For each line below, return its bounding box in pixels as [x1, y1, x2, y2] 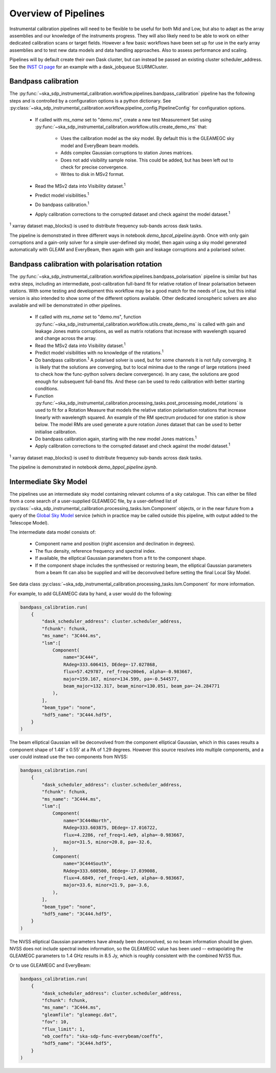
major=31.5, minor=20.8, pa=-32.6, [63, 839, 153, 845]
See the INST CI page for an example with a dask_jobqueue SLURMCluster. [9, 64, 168, 70]
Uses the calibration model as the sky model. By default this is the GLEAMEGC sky [60, 135, 235, 141]
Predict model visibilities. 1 [35, 191, 89, 198]
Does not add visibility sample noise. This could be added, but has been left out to [60, 157, 234, 163]
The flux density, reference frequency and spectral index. [35, 548, 156, 554]
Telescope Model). [9, 519, 49, 525]
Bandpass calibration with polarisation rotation [9, 260, 162, 269]
